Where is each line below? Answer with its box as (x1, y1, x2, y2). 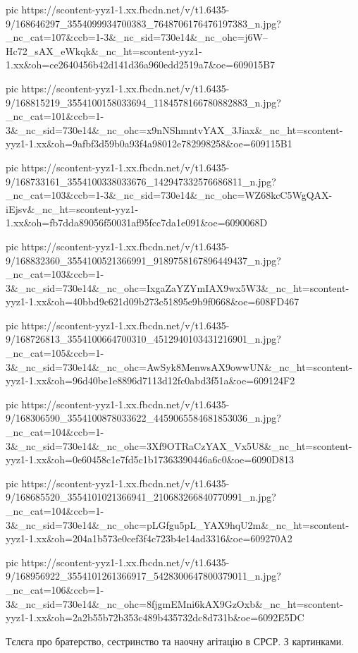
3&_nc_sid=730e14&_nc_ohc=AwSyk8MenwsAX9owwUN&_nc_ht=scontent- (6, 359, 352, 374)
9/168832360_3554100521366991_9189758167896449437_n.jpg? (6, 252, 281, 267)
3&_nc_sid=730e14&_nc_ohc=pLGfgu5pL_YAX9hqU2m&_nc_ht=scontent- (6, 517, 350, 532)
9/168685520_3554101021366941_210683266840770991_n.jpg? (6, 489, 276, 504)
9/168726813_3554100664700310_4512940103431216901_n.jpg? (6, 331, 281, 346)
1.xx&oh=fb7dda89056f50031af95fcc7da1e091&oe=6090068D (6, 215, 268, 230)
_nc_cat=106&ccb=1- (6, 582, 104, 597)
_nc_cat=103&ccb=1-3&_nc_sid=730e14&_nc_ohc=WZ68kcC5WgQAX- (6, 188, 333, 202)
